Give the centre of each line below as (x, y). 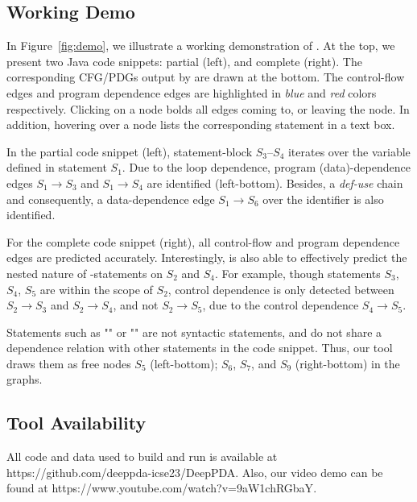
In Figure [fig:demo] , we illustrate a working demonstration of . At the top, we (201, 46)
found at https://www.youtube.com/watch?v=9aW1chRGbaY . (162, 488)
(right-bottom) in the (347, 363)
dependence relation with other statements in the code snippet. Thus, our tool (200, 348)
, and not (136, 305)
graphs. (25, 379)
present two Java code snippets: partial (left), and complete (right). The (184, 61)
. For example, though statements (298, 273)
